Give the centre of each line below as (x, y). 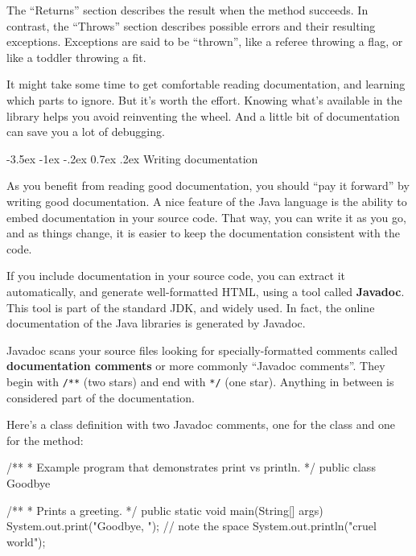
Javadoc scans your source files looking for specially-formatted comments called (202, 350)
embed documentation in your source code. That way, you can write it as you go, (206, 217)
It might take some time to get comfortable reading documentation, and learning (206, 84)
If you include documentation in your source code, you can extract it (176, 276)
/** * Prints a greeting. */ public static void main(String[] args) (165, 510)
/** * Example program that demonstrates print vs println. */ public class (191, 467)
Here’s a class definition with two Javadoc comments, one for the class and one (201, 424)
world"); (26, 541)
